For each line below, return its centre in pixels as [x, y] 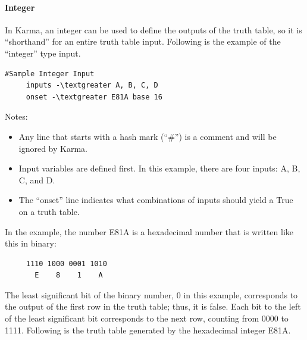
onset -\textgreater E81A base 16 [94, 97]
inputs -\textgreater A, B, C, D [92, 85]
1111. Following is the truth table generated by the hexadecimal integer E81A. [148, 330]
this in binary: [31, 243]
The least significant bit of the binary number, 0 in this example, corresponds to [151, 294]
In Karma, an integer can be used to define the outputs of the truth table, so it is [153, 29]
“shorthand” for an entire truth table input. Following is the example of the [143, 41]
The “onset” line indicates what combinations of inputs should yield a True [156, 200]
